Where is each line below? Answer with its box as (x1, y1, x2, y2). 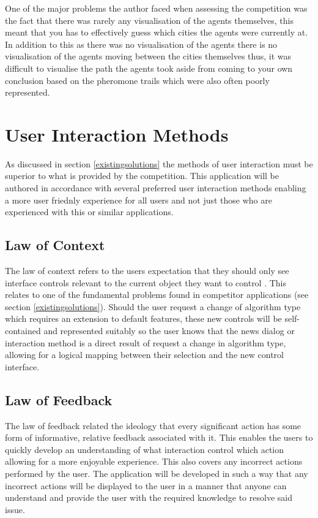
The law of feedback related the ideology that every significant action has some (5, 419, 301, 432)
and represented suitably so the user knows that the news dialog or (43, 324, 295, 337)
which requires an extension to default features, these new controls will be (5, 312, 282, 325)
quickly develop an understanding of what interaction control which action (5, 443, 284, 455)
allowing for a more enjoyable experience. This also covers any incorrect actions (5, 455, 303, 468)
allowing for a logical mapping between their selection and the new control (5, 348, 284, 361)
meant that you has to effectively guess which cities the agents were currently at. (5, 26, 308, 39)
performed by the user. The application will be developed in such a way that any (5, 467, 308, 479)
